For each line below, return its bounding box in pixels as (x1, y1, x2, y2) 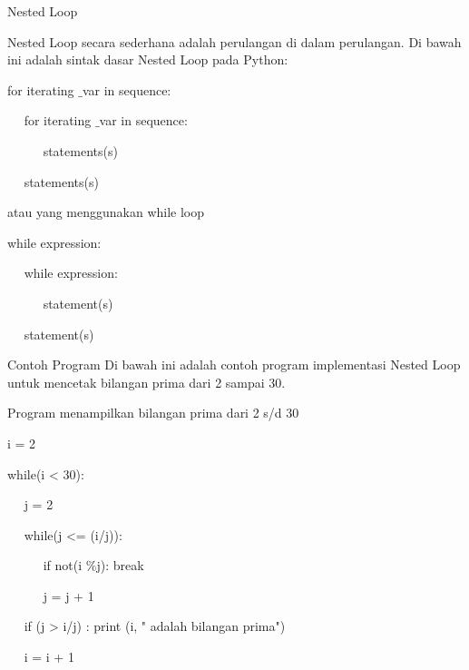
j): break (96, 556, 144, 575)
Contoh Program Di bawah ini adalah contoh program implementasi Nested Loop (7, 355, 461, 374)
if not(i (43, 556, 83, 575)
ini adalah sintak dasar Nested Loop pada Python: (7, 50, 288, 69)
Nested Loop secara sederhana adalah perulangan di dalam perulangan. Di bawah (7, 32, 462, 51)
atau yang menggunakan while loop (7, 202, 205, 222)
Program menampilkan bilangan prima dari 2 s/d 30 (7, 403, 299, 422)
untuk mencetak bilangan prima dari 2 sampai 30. (7, 372, 286, 391)
